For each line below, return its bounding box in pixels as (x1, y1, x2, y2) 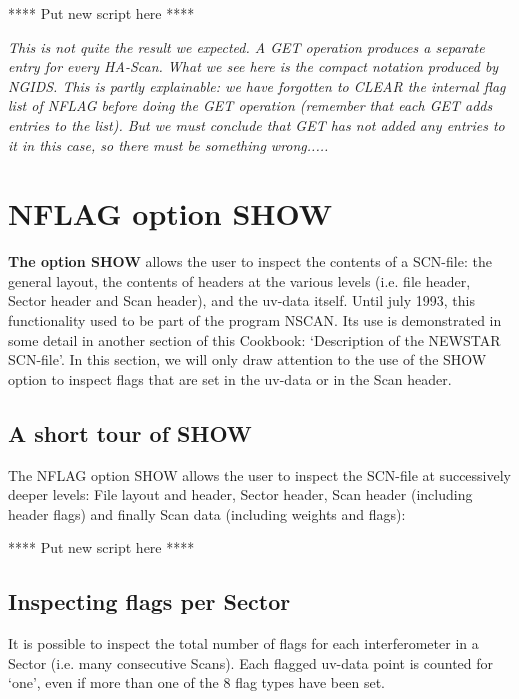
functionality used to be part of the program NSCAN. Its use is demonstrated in (8, 310, 502, 331)
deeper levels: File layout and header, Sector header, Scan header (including (8, 484, 473, 505)
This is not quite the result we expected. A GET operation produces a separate (8, 36, 485, 57)
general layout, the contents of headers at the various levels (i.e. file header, (8, 270, 471, 291)
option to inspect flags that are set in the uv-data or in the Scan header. (8, 368, 452, 389)
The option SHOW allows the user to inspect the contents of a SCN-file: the (8, 251, 492, 272)
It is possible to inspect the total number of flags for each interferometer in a (8, 633, 479, 654)
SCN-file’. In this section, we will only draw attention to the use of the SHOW (8, 349, 487, 370)
